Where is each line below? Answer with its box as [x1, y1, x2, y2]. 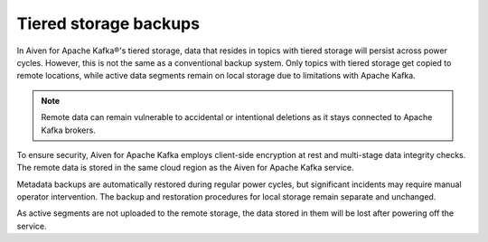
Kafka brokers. [41, 125, 97, 135]
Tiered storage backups [16, 14, 201, 33]
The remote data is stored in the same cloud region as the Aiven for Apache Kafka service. [16, 163, 354, 173]
